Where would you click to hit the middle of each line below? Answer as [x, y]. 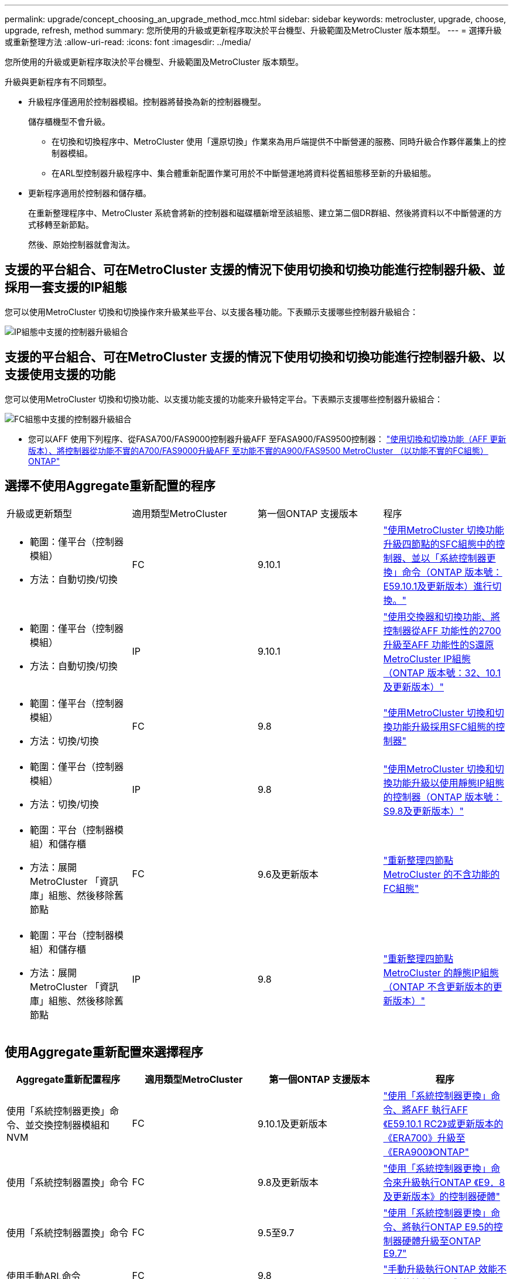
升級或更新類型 [40, 513]
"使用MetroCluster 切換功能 [444, 530]
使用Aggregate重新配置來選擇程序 [104, 1052]
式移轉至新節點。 [61, 225]
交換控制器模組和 [72, 1125]
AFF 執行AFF [440, 1110]
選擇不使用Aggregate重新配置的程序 [110, 486]
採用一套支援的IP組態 [66, 288]
